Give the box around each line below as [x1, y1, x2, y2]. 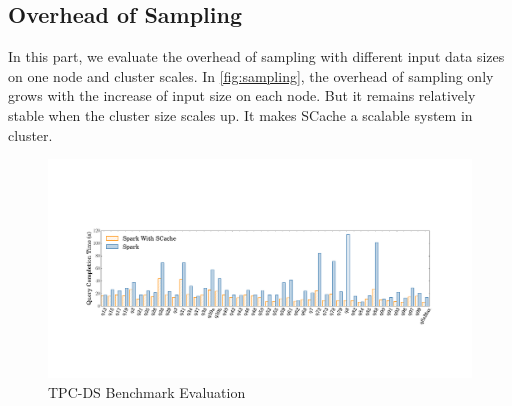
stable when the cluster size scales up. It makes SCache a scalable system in [8, 104, 473, 125]
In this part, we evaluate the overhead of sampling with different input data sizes [8, 46, 505, 67]
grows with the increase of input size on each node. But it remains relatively [8, 85, 476, 106]
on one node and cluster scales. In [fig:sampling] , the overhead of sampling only [8, 65, 494, 86]
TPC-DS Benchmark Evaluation [48, 381, 246, 402]
